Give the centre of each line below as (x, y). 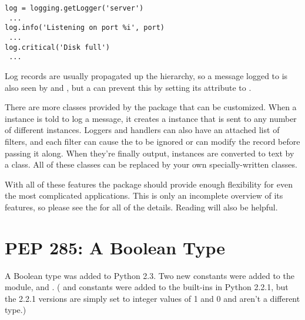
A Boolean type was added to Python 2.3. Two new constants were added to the (150, 275)
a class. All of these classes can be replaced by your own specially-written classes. (151, 164)
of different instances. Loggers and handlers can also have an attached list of (142, 130)
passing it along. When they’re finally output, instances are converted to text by (150, 153)
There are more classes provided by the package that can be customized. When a (151, 107)
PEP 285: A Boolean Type (115, 247)
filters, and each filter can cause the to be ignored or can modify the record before (152, 141)
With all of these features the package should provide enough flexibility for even (149, 184)
